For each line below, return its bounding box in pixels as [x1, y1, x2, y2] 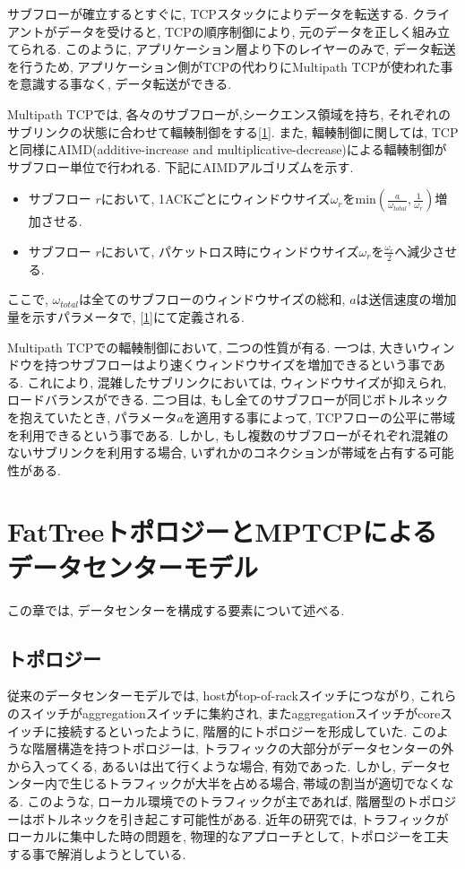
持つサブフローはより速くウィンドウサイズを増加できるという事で [44, 355, 433, 374]
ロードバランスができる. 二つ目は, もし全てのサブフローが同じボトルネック [7, 390, 449, 409]
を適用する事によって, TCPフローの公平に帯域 [183, 407, 456, 426]
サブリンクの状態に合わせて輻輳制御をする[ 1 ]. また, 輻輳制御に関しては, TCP [7, 122, 459, 141]
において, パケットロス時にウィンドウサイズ [100, 241, 359, 260]
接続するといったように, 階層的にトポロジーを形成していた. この [56, 721, 436, 740]
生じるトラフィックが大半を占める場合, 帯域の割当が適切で [69, 774, 417, 793]
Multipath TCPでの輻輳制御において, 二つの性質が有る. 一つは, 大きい [7, 337, 418, 356]
